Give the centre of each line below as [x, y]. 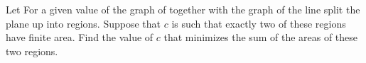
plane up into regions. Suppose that [84, 23]
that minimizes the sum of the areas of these [261, 37]
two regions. [32, 51]
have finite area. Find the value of [80, 37]
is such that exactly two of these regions [259, 23]
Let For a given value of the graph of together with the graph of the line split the [183, 9]
